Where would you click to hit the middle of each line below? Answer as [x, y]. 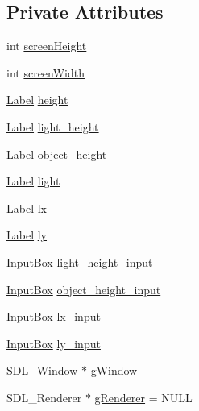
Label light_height [53, 126]
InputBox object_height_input [84, 289]
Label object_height [57, 154]
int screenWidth [46, 72]
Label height [37, 100]
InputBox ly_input [54, 343]
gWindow [114, 370]
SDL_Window [42, 370]
